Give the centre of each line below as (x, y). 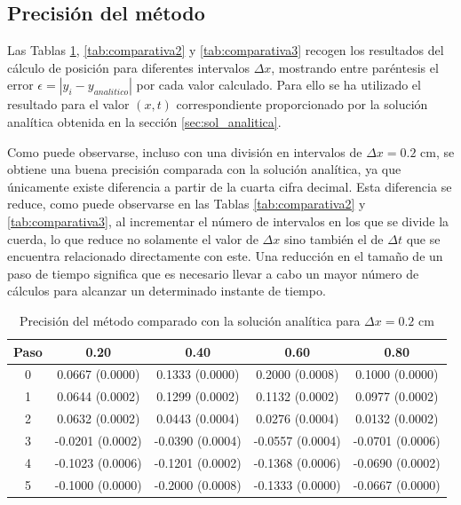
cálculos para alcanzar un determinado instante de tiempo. (167, 291)
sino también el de (334, 238)
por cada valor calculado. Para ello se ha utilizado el (278, 85)
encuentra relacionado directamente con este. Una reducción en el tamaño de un (225, 256)
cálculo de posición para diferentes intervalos (128, 67)
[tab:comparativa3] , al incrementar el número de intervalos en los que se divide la (228, 221)
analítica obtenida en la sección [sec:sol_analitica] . (144, 121)
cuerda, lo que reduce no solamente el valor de (133, 238)
